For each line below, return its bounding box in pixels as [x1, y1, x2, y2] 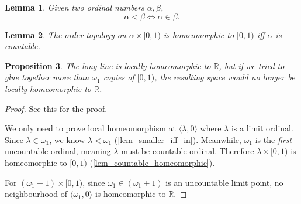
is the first [255, 133, 292, 145]
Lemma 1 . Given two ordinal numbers [5, 1, 144, 13]
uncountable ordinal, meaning [5, 145, 111, 157]
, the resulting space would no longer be [154, 71, 295, 83]
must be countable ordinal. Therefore [121, 145, 254, 157]
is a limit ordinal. [231, 122, 293, 134]
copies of [103, 71, 134, 83]
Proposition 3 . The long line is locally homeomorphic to [5, 59, 211, 72]
